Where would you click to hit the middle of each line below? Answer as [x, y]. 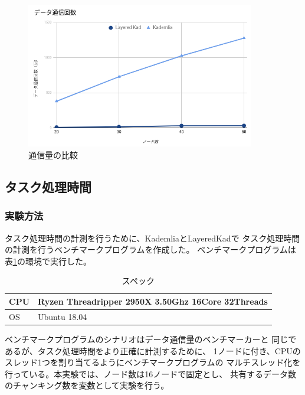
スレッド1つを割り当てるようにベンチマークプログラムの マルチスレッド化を [153, 362]
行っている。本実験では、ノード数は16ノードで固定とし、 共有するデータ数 [150, 373]
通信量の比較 [53, 155]
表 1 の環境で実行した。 [48, 261]
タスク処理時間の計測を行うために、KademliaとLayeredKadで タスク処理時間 [152, 238]
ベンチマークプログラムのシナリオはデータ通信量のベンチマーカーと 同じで [151, 339]
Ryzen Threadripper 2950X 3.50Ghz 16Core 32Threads [153, 301]
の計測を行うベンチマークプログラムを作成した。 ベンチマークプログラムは [150, 249]
